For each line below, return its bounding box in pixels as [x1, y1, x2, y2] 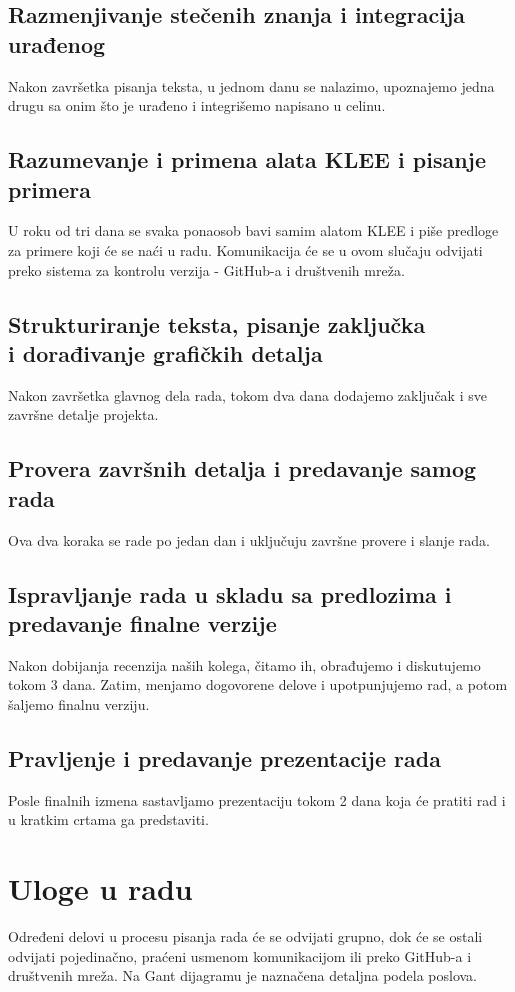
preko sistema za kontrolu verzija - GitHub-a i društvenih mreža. [8, 259, 405, 280]
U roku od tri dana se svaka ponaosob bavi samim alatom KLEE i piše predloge [8, 220, 499, 241]
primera [8, 173, 91, 204]
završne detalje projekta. [8, 404, 159, 425]
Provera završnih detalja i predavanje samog [8, 453, 477, 484]
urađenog [8, 28, 106, 59]
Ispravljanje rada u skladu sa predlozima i [8, 578, 452, 609]
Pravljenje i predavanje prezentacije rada [8, 742, 441, 773]
